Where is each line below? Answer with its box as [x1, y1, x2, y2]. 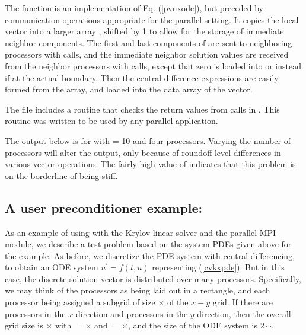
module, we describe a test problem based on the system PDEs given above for [5, 238, 292, 250]
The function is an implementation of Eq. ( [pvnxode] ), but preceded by [5, 2, 263, 14]
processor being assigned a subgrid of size [5, 296, 155, 308]
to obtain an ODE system [5, 261, 98, 273]
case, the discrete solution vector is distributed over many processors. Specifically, [5, 272, 301, 285]
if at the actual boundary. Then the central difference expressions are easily [5, 71, 279, 84]
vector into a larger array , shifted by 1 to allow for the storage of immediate [5, 25, 284, 37]
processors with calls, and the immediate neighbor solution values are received [5, 48, 289, 60]
